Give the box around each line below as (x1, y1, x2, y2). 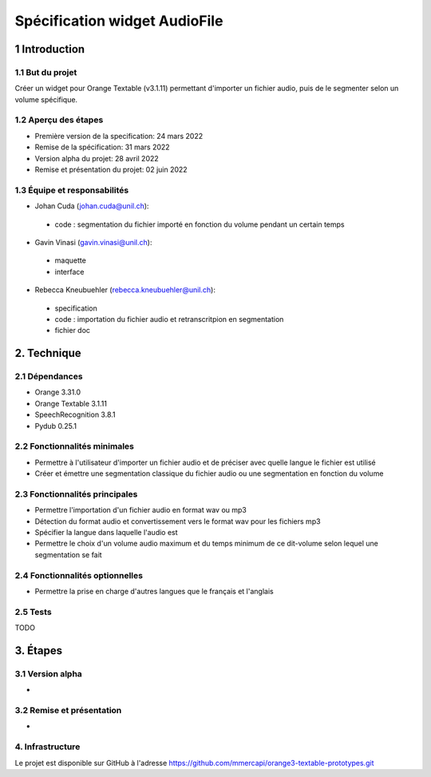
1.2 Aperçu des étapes (14, 114, 104, 125)
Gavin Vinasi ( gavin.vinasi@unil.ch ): (34, 237, 152, 247)
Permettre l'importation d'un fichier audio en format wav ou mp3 (34, 505, 247, 515)
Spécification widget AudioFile (14, 12, 223, 30)
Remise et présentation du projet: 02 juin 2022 (34, 165, 188, 175)
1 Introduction (14, 42, 85, 56)
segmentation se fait (34, 549, 103, 559)
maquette (54, 256, 87, 265)
